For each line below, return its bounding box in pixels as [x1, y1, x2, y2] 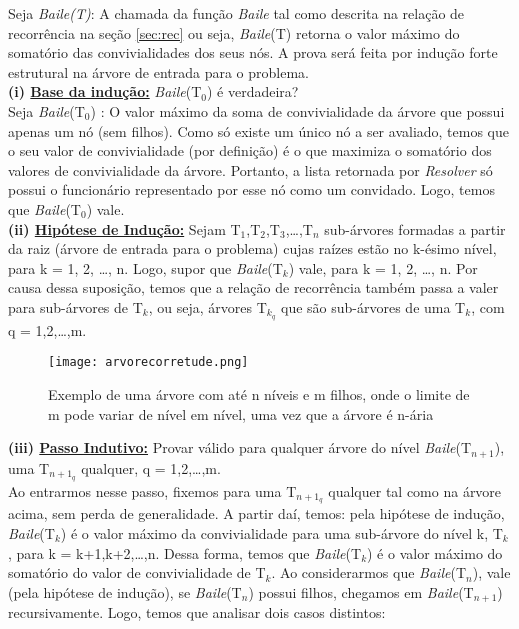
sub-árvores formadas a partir [324, 218, 506, 239]
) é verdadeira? [206, 81, 299, 102]
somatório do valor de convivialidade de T [8, 562, 266, 583]
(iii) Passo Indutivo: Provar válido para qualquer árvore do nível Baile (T [8, 437, 472, 458]
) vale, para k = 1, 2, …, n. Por [288, 257, 478, 278]
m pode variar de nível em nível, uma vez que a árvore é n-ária [48, 403, 434, 424]
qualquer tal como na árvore [328, 480, 502, 501]
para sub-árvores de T [8, 296, 143, 317]
